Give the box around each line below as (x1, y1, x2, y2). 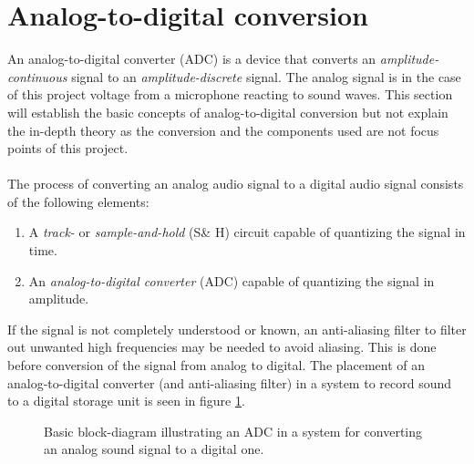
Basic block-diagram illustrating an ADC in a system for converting (44, 421, 423, 440)
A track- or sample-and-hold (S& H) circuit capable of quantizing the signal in (28, 222, 466, 242)
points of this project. (7, 139, 129, 158)
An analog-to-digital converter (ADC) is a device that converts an (7, 49, 376, 68)
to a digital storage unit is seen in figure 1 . (7, 391, 245, 410)
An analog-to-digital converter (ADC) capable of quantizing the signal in (28, 271, 435, 290)
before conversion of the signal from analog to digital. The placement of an (7, 356, 425, 375)
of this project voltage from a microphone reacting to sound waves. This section (7, 85, 453, 104)
